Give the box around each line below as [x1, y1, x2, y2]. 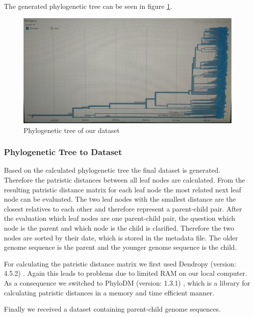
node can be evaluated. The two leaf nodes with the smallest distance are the [4, 194, 236, 204]
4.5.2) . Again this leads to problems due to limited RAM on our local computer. [4, 268, 248, 278]
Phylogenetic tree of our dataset [24, 125, 120, 135]
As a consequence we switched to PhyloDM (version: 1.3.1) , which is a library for [4, 278, 251, 288]
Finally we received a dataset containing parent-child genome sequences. [4, 304, 221, 314]
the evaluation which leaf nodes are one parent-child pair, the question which [4, 213, 235, 223]
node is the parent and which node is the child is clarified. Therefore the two [4, 223, 234, 233]
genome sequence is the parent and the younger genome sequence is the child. [4, 242, 237, 252]
